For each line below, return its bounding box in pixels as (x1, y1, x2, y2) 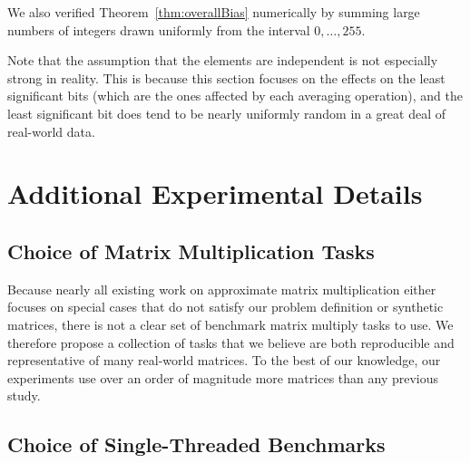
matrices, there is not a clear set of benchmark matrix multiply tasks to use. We (7, 314, 454, 333)
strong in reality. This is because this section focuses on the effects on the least (7, 68, 446, 87)
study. (7, 386, 41, 405)
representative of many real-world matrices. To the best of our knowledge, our (7, 351, 441, 370)
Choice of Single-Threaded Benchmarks (7, 430, 386, 458)
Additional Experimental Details (7, 175, 423, 212)
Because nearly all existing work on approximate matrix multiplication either (7, 279, 436, 298)
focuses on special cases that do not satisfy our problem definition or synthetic (7, 297, 444, 316)
